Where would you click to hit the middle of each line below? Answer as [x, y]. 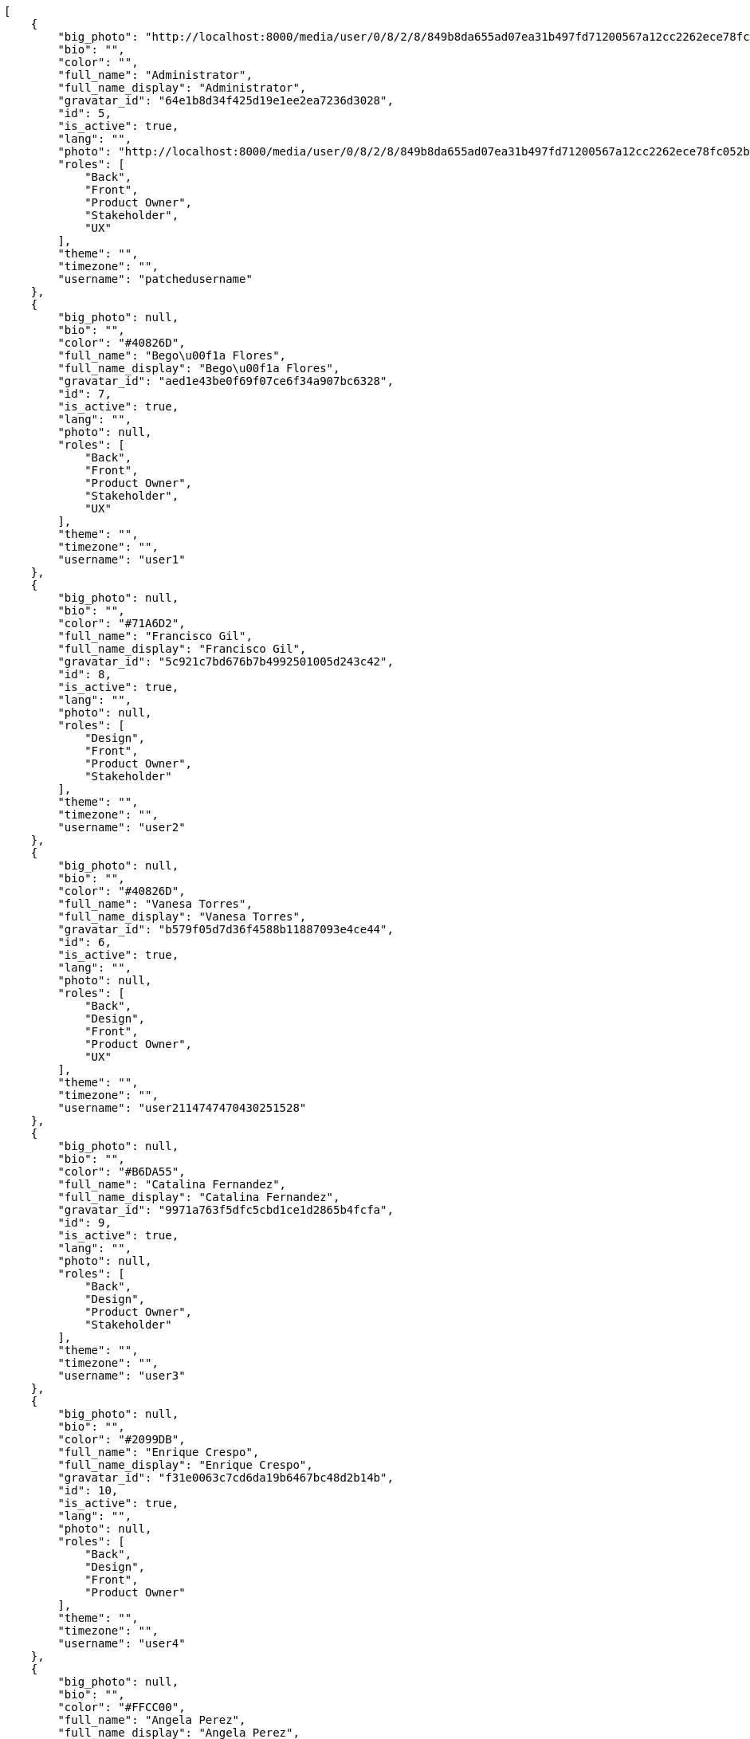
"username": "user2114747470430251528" [182, 1108]
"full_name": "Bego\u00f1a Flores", [172, 355]
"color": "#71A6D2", [122, 623]
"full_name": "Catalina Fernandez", [172, 1184]
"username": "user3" [122, 1376]
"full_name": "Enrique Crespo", [159, 1452]
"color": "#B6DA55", [122, 1172]
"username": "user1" [122, 559]
